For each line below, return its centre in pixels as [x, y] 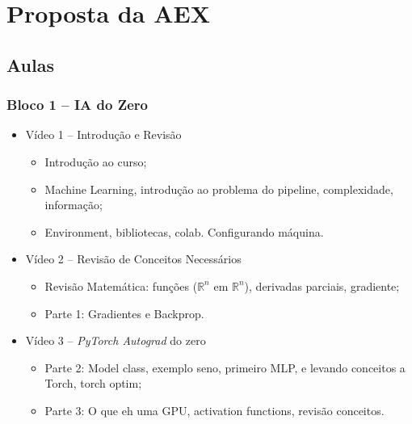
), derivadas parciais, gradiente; [322, 285]
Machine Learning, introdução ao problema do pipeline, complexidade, [219, 189]
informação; [74, 205]
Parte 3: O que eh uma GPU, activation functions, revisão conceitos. [214, 410]
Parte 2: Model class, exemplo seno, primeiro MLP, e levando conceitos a [225, 367]
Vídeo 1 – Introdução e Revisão [103, 134]
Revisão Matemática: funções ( [121, 285]
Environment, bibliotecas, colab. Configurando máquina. [184, 231]
